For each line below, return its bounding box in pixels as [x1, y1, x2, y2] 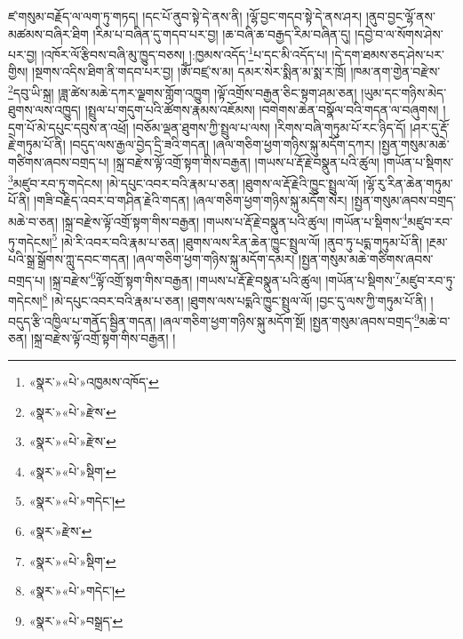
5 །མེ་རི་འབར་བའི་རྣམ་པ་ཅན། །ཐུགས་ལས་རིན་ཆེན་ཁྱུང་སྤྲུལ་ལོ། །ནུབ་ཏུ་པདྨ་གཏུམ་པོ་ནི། [52, 229, 423, 251]
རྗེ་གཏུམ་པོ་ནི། [8, 135, 66, 154]
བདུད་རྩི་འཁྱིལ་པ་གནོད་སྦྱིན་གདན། [8, 311, 156, 330]
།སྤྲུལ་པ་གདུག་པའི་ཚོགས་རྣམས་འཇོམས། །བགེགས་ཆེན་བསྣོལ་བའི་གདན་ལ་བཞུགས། [84, 100, 439, 119]
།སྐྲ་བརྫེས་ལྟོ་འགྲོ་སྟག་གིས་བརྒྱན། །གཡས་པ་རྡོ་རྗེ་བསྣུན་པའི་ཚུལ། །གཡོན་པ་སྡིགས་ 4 [61, 209, 408, 230]
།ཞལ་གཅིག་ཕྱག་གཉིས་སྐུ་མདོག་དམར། [132, 250, 295, 268]
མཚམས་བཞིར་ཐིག [8, 24, 89, 43]
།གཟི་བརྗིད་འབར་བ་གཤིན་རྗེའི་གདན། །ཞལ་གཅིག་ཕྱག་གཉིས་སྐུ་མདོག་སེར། [34, 190, 347, 209]
